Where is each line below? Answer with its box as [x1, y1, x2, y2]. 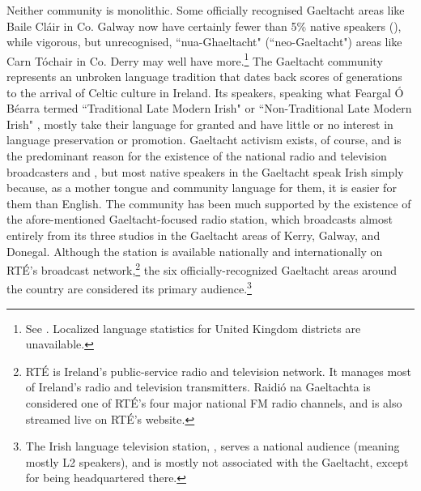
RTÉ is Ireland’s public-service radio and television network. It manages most [25, 362, 412, 379]
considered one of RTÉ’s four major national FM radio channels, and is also [25, 395, 402, 412]
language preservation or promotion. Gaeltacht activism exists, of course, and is [6, 131, 402, 148]
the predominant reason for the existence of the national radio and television [6, 147, 387, 164]
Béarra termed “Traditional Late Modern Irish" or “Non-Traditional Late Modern [6, 100, 412, 117]
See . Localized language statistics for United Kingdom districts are [25, 319, 361, 336]
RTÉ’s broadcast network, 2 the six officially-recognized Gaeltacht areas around [6, 259, 398, 278]
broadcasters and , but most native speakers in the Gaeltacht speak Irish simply [6, 163, 404, 180]
